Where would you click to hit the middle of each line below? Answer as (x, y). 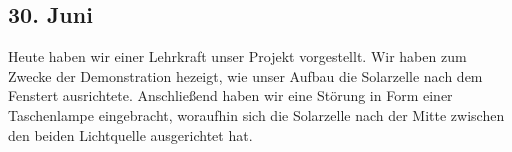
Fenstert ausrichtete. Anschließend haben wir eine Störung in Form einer (230, 95)
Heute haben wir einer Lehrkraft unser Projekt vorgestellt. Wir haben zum (237, 56)
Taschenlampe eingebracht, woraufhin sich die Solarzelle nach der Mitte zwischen (256, 114)
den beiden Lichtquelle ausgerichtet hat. (130, 134)
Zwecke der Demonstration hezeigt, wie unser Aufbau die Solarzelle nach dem (245, 75)
